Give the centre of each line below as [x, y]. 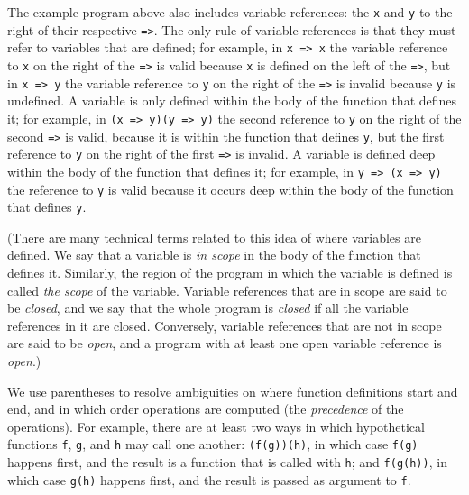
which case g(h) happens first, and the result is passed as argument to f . [209, 479]
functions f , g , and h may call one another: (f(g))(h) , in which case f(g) [213, 444]
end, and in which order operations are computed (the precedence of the [206, 409]
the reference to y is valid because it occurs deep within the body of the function [230, 189]
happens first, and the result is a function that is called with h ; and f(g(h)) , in [227, 462]
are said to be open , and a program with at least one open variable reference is [225, 343]
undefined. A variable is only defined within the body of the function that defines [232, 101]
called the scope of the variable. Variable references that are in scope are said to [227, 290]
